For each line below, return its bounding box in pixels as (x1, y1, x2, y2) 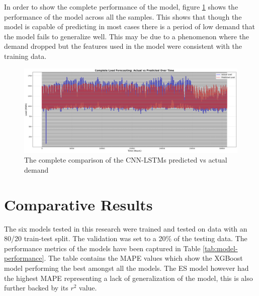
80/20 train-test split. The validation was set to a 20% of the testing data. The (4, 233, 247, 244)
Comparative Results (4, 194, 153, 214)
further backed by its (4, 282, 68, 293)
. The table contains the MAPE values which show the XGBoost (44, 253, 243, 263)
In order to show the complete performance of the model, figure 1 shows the (4, 2, 238, 12)
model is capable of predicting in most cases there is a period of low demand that (4, 21, 255, 32)
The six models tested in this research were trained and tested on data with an (4, 223, 247, 234)
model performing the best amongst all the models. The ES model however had (4, 262, 249, 273)
